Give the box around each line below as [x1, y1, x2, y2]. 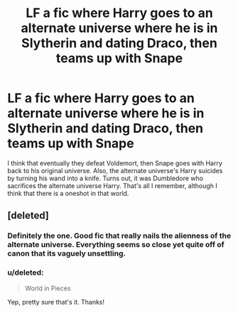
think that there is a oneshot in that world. [7, 189, 129, 197]
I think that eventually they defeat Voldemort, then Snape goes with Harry [7, 158, 222, 168]
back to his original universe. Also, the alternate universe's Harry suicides [7, 166, 223, 175]
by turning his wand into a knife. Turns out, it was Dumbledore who [7, 174, 204, 182]
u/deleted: [7, 268, 44, 278]
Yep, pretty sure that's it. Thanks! [7, 297, 105, 306]
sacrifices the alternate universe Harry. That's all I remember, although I [7, 181, 218, 190]
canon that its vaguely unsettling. [7, 248, 126, 258]
